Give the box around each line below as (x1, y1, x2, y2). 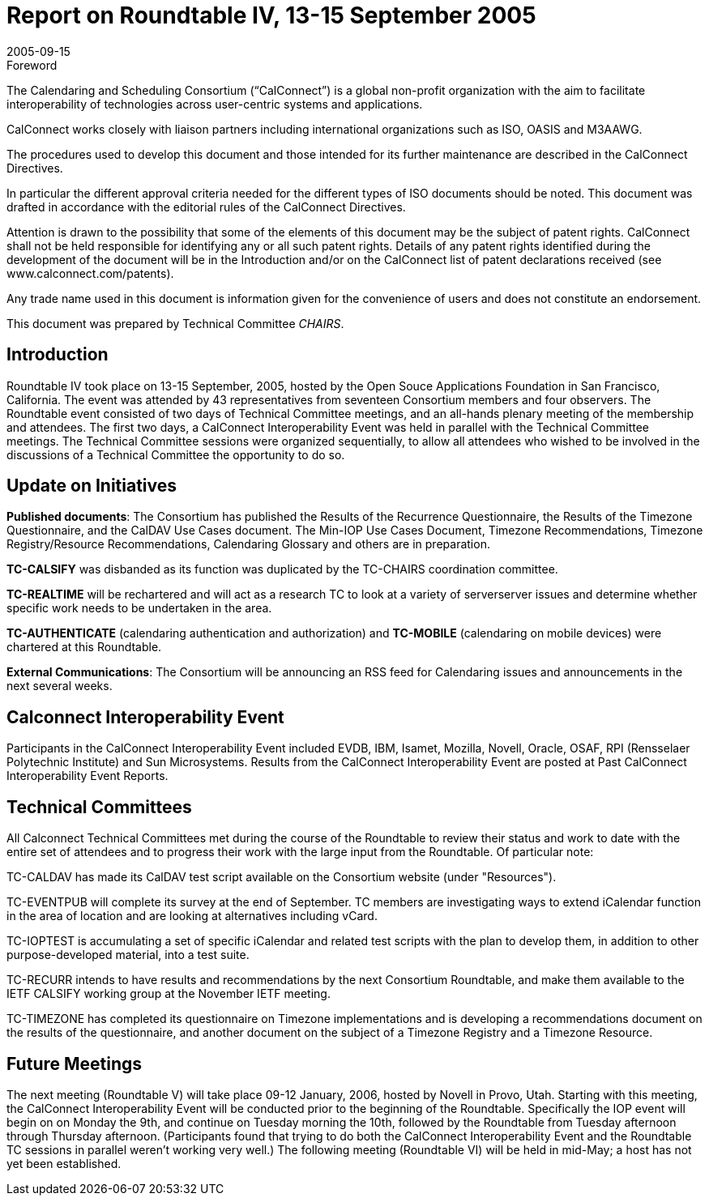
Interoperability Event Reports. (6, 769, 169, 783)
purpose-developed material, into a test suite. (6, 948, 250, 962)
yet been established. (6, 1156, 122, 1170)
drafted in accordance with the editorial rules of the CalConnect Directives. (6, 199, 406, 214)
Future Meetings (6, 1053, 143, 1074)
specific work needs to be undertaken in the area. (6, 601, 272, 616)
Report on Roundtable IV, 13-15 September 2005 (6, 2, 536, 29)
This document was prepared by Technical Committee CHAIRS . (6, 316, 344, 330)
